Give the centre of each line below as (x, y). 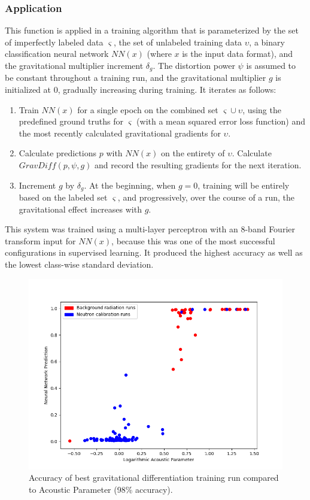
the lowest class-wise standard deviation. (79, 264)
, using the (262, 109)
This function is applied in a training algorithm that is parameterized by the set (152, 30)
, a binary (267, 42)
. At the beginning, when (130, 185)
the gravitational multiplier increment (74, 65)
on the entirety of (193, 153)
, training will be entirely (244, 185)
